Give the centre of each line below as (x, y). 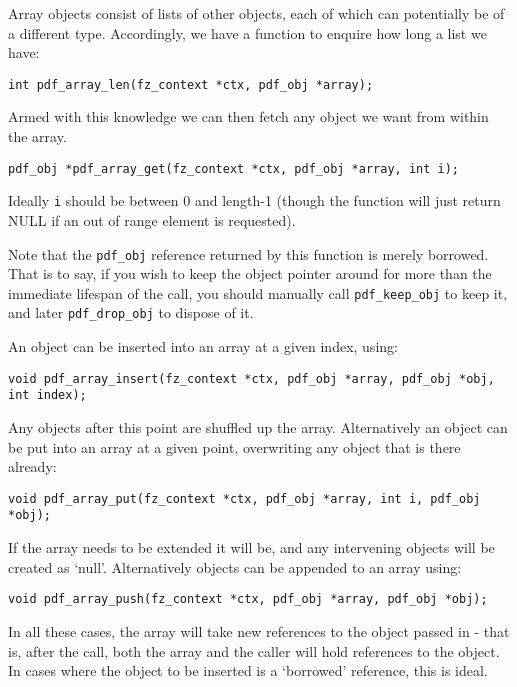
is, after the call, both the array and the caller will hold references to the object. (254, 650)
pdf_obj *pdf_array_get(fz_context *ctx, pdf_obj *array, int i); (234, 168)
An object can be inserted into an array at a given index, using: (203, 346)
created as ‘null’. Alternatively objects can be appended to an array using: (235, 566)
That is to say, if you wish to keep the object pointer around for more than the (250, 273)
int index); (47, 395)
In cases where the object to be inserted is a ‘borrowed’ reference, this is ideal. (248, 670)
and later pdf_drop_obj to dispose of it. (131, 312)
